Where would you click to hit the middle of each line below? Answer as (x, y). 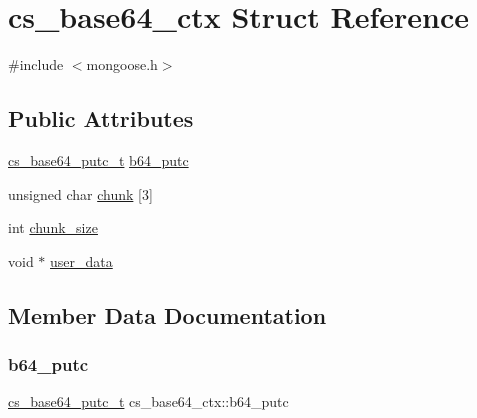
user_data (81, 260)
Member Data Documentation (167, 314)
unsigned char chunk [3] (80, 193)
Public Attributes (101, 118)
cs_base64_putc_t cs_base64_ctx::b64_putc (148, 401)
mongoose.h (122, 64)
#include (36, 64)
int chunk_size (53, 227)
